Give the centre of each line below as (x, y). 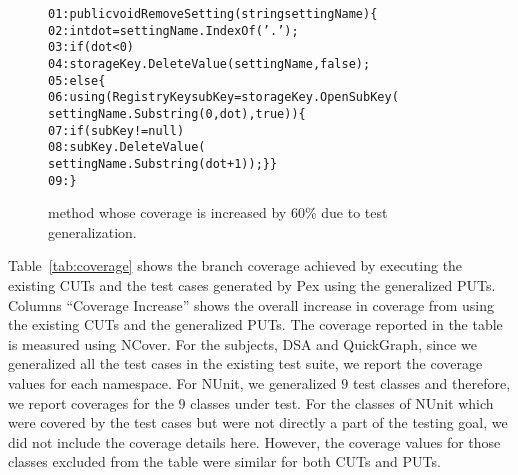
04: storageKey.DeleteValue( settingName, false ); (209, 63)
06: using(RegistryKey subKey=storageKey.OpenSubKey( (223, 97)
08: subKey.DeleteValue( (127, 147)
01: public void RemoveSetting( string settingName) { (213, 14)
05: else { (77, 80)
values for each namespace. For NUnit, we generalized (172, 382)
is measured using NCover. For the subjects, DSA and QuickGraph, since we (242, 343)
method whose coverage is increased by (167, 212)
